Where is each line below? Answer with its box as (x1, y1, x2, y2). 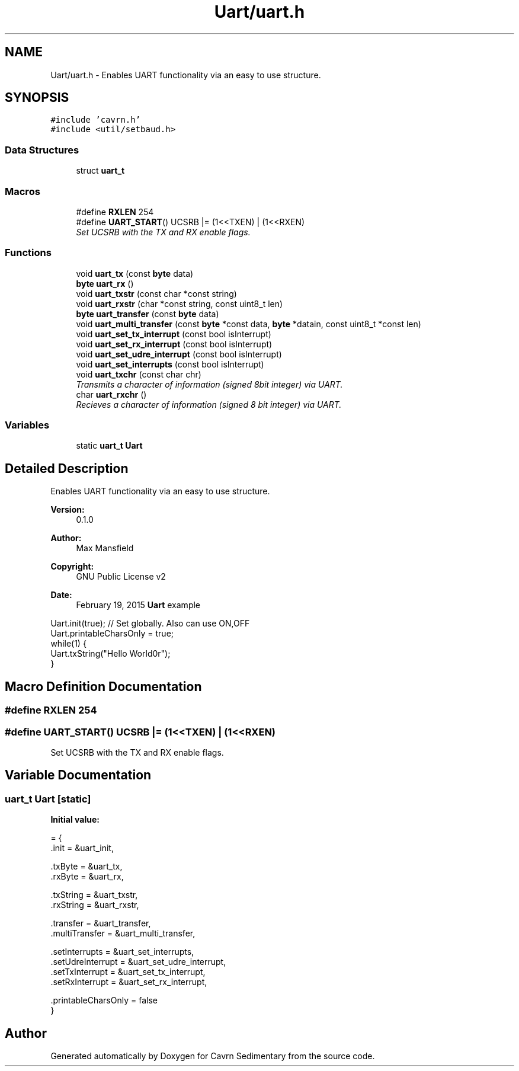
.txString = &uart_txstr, (50, 890, 138, 900)
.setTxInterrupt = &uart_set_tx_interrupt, (50, 967, 206, 977)
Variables (5, 419, 50, 431)
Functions (5, 247, 52, 259)
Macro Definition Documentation (5, 679, 202, 694)
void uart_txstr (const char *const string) (76, 288, 237, 299)
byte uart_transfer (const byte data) (76, 308, 219, 319)
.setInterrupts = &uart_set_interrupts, (50, 947, 194, 957)
